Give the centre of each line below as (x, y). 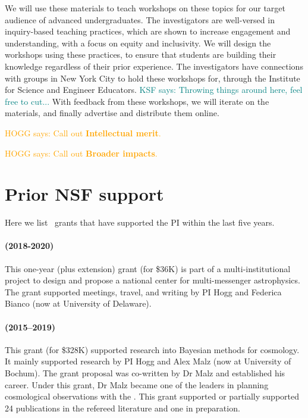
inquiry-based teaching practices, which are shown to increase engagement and (148, 31)
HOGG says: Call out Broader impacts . (81, 153)
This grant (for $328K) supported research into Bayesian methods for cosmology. (152, 349)
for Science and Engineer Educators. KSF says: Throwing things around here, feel (154, 90)
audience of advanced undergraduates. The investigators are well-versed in (140, 19)
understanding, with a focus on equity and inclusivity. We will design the (138, 43)
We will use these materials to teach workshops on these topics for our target (145, 8)
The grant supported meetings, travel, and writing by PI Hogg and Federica (143, 291)
